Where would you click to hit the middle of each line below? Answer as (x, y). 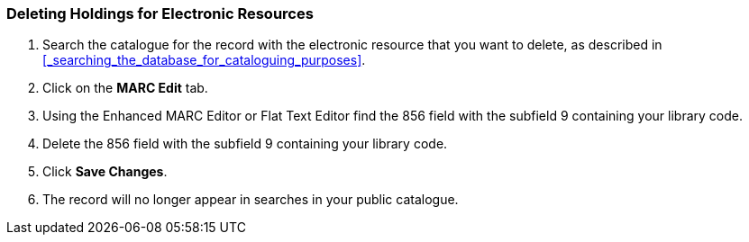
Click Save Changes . (105, 172)
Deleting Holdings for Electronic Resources (160, 13)
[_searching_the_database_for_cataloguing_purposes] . (204, 60)
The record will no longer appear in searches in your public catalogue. (251, 200)
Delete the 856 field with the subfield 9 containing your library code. (245, 144)
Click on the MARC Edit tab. (125, 88)
